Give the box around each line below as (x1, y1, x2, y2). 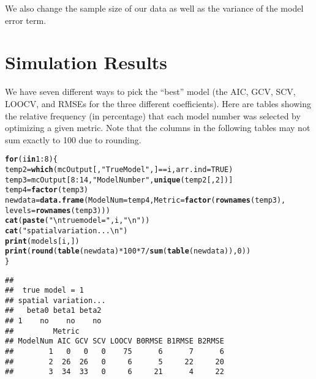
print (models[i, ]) (5, 236, 80, 246)
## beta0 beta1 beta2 (5, 306, 102, 315)
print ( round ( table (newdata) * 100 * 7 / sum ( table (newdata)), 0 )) (5, 247, 251, 256)
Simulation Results (5, 50, 168, 75)
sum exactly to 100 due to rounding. (5, 133, 141, 146)
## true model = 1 (5, 286, 84, 295)
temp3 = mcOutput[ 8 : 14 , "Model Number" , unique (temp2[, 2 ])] (5, 175, 233, 184)
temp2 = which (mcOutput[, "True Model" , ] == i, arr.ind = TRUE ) (5, 165, 233, 174)
